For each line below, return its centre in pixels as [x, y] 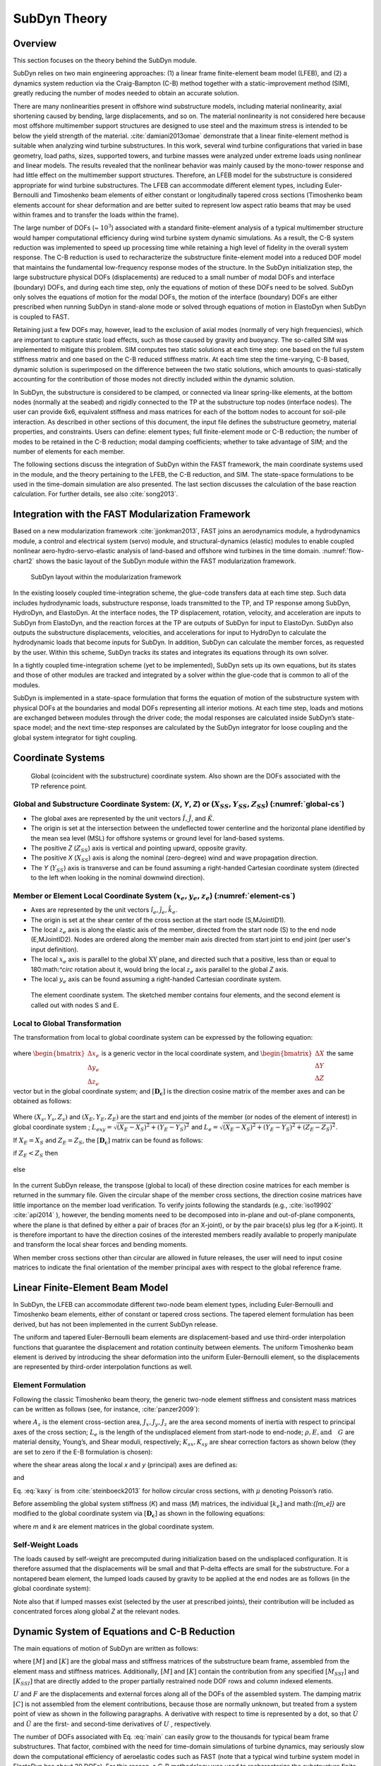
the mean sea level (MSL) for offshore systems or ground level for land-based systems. [158, 838]
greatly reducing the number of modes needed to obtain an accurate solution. [126, 93]
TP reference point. [59, 786]
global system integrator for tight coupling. [75, 737]
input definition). [55, 949]
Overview [35, 43]
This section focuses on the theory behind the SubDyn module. [105, 61]
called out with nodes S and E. [75, 1005]
